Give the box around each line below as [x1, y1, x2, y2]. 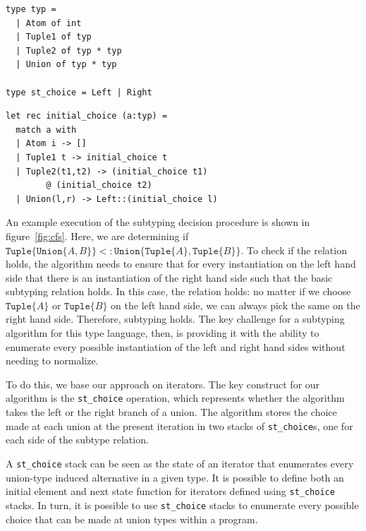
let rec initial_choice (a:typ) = [6, 111, 168, 121]
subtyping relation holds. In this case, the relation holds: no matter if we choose [6, 284, 351, 299]
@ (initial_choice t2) [46, 180, 152, 191]
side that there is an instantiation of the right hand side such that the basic [6, 270, 333, 285]
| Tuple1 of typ [16, 32, 92, 42]
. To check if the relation [240, 242, 347, 257]
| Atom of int [16, 18, 82, 28]
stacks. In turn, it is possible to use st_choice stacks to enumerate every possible [6, 497, 359, 512]
